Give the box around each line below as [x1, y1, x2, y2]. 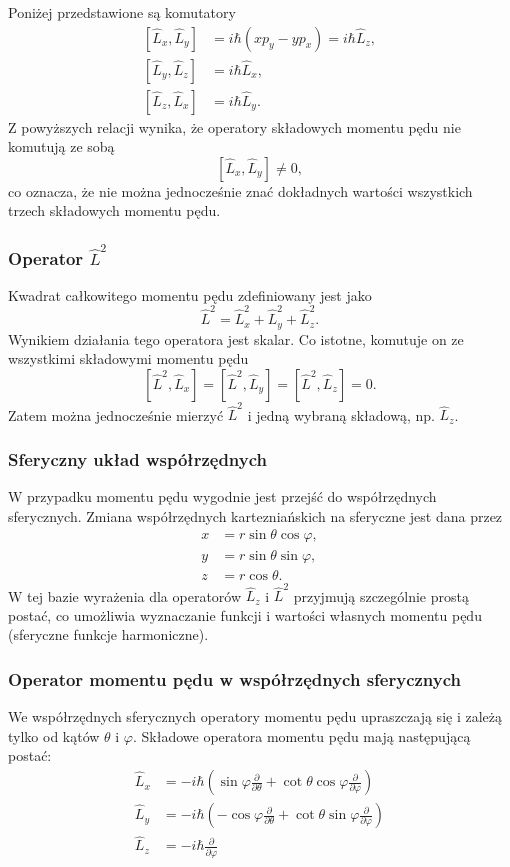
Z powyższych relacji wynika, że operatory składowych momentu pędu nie [8, 116, 461, 137]
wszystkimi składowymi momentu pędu [8, 348, 249, 369]
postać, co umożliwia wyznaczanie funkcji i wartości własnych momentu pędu [8, 604, 482, 625]
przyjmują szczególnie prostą [293, 585, 469, 606]
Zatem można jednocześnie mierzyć [8, 404, 224, 425]
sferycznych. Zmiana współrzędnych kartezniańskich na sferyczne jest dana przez [8, 505, 503, 526]
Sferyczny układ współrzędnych [8, 446, 268, 471]
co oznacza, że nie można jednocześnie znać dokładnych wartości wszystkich [8, 180, 473, 201]
